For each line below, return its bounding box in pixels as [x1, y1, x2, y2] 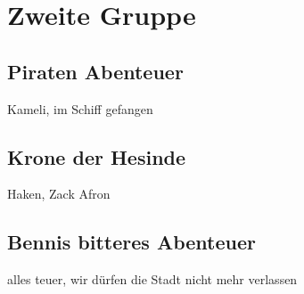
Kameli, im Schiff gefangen [7, 99, 153, 118]
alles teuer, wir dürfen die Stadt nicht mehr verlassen [7, 270, 298, 289]
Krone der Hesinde [7, 143, 186, 170]
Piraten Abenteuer [7, 57, 184, 85]
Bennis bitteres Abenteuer [7, 228, 256, 256]
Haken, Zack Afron [7, 184, 111, 203]
